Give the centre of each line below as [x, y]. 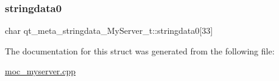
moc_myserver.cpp [41, 71]
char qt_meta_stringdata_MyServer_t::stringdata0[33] [109, 31]
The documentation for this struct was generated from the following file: [140, 50]
